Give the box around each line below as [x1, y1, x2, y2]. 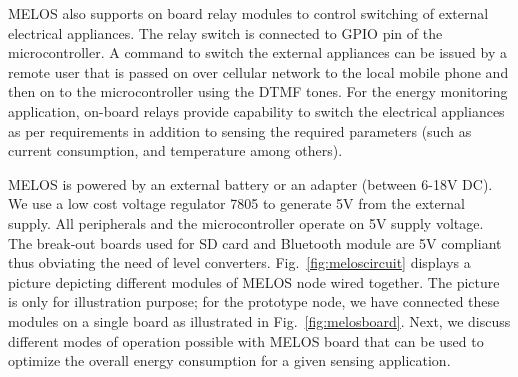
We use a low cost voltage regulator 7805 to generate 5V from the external [8, 193, 465, 214]
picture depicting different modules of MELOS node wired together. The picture [8, 271, 500, 292]
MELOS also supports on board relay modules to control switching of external [8, 3, 489, 23]
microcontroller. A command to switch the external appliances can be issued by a [8, 42, 507, 63]
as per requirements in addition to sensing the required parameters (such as [8, 120, 472, 141]
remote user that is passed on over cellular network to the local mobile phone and [8, 61, 509, 82]
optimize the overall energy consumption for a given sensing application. [8, 350, 451, 371]
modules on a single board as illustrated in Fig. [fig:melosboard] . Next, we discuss [8, 310, 511, 331]
